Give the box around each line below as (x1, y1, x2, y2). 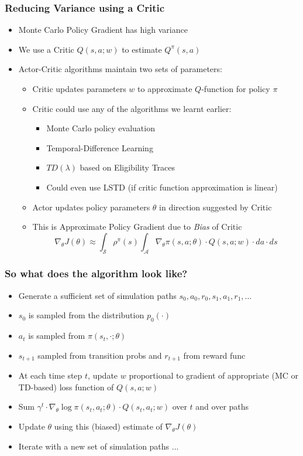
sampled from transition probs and (37, 349, 162, 361)
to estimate (122, 43, 162, 55)
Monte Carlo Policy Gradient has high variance (18, 23, 188, 36)
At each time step (18, 369, 82, 382)
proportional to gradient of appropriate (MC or (129, 369, 299, 382)
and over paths (195, 400, 249, 413)
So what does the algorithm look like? (5, 266, 188, 281)
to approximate (137, 83, 192, 94)
